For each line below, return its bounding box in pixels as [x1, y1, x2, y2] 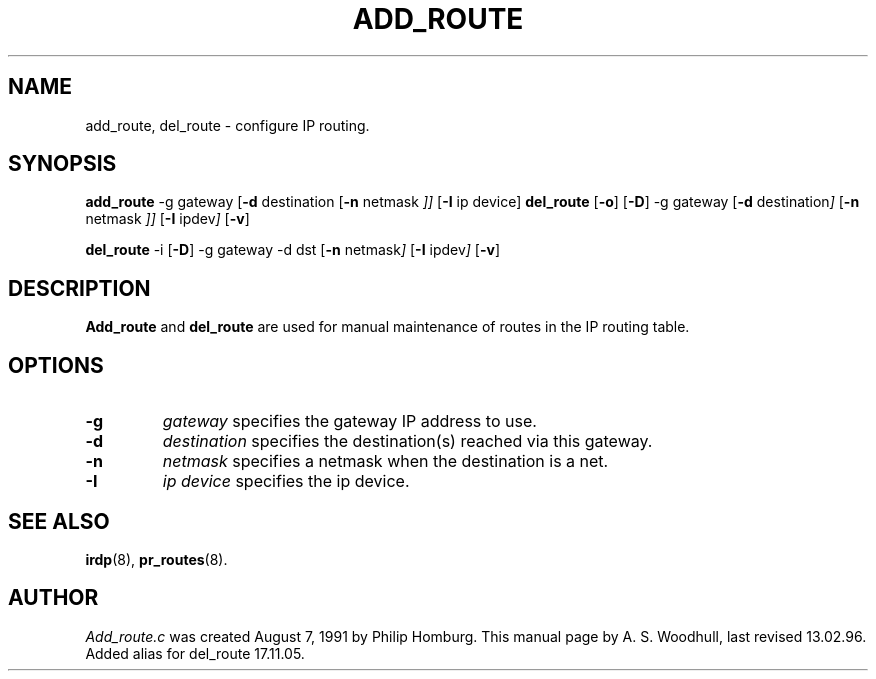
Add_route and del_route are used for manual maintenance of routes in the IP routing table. [85, 318, 690, 336]
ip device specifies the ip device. [162, 471, 410, 492]
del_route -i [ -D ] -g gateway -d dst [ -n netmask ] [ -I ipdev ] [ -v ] [85, 241, 501, 259]
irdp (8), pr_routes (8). [85, 550, 228, 568]
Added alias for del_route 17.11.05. [85, 644, 305, 662]
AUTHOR [8, 585, 99, 611]
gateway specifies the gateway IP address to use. [162, 411, 537, 432]
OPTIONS [8, 352, 104, 378]
